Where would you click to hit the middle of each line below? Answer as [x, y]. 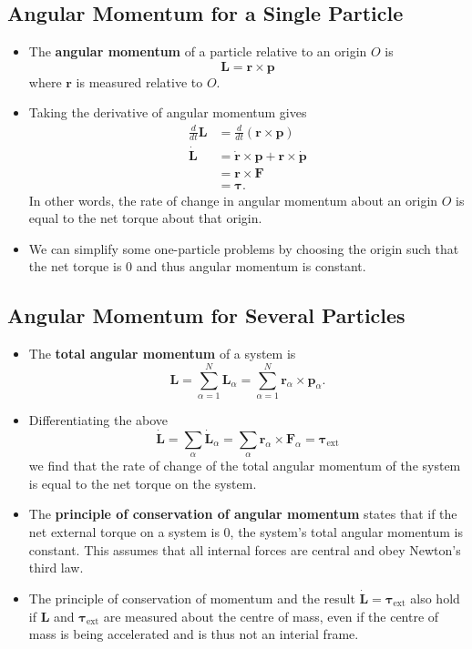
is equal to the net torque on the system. [143, 483]
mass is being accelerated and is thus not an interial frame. [194, 634]
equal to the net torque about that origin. [145, 218]
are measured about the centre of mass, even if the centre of [271, 616]
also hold [435, 598]
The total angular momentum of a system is [162, 354]
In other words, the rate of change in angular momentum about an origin [233, 200]
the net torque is [75, 266]
